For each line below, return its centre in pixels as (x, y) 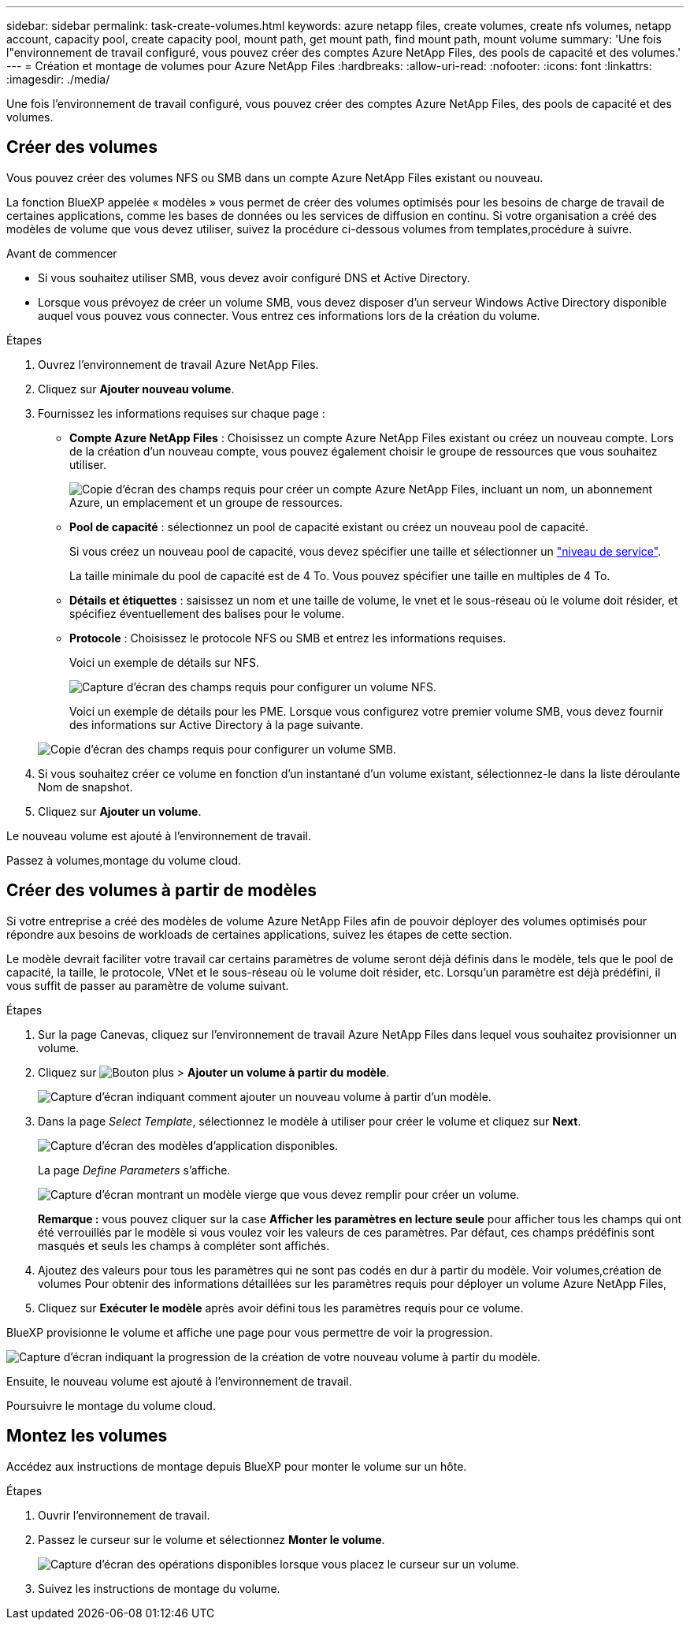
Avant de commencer (62, 253)
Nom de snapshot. (85, 787)
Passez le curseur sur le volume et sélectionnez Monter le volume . (211, 1539)
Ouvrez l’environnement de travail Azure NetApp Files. (178, 364)
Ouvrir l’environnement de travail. (124, 1515)
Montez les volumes (87, 1436)
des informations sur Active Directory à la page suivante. (217, 724)
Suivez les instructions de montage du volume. (159, 1588)
